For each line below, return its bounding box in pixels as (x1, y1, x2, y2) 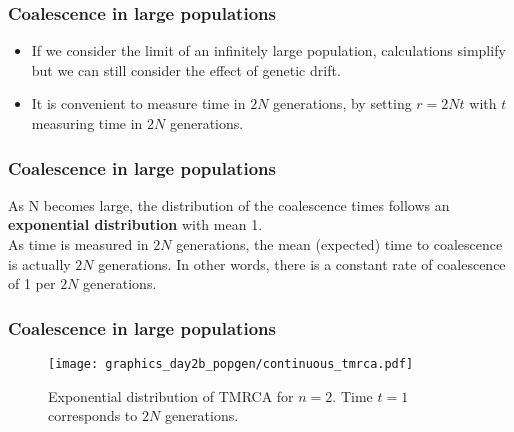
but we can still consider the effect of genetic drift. (31, 59, 341, 80)
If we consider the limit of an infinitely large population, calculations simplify (31, 40, 506, 61)
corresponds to (48, 405, 138, 426)
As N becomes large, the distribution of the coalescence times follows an (8, 194, 450, 215)
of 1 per (8, 273, 56, 294)
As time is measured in (8, 234, 149, 254)
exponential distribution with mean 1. (8, 214, 263, 235)
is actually (8, 253, 71, 274)
